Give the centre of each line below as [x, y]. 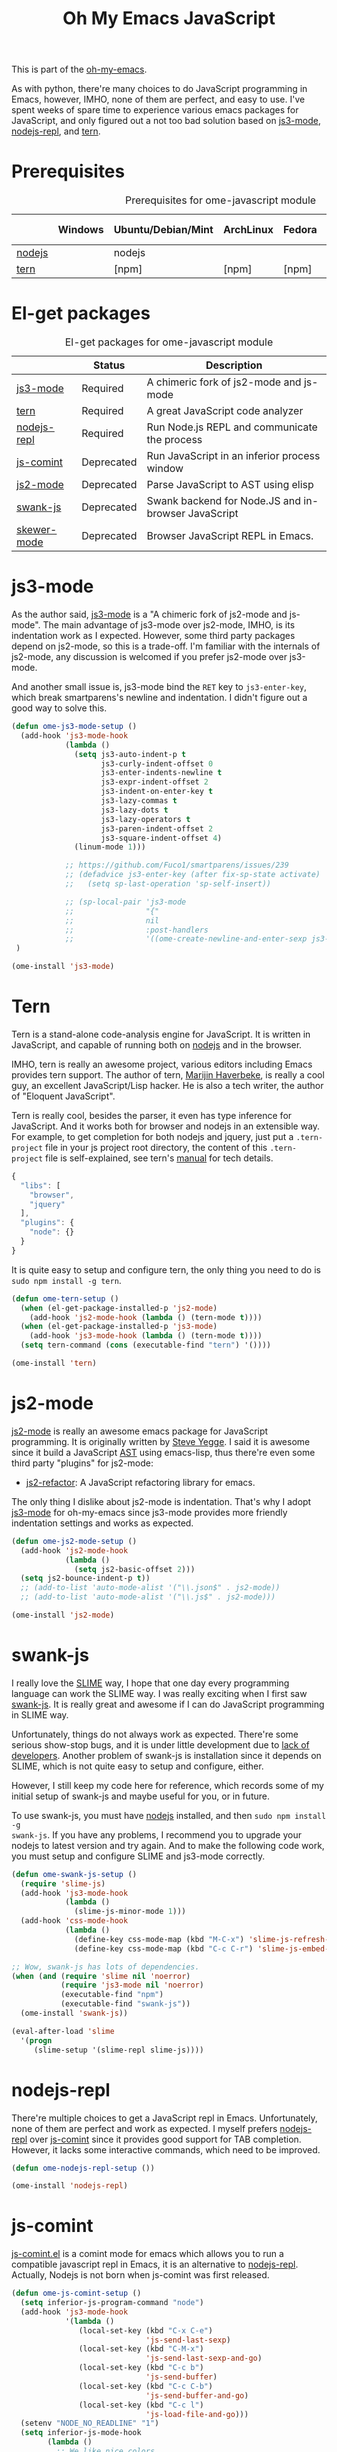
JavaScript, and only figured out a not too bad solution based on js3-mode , [166, 121]
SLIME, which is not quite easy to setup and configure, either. [137, 1766]
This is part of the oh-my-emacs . [79, 69]
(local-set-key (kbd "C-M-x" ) [141, 2349]
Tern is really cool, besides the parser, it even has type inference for [152, 1115]
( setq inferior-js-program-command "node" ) [112, 2303]
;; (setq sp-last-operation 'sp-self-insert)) [168, 884]
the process [174, 440]
